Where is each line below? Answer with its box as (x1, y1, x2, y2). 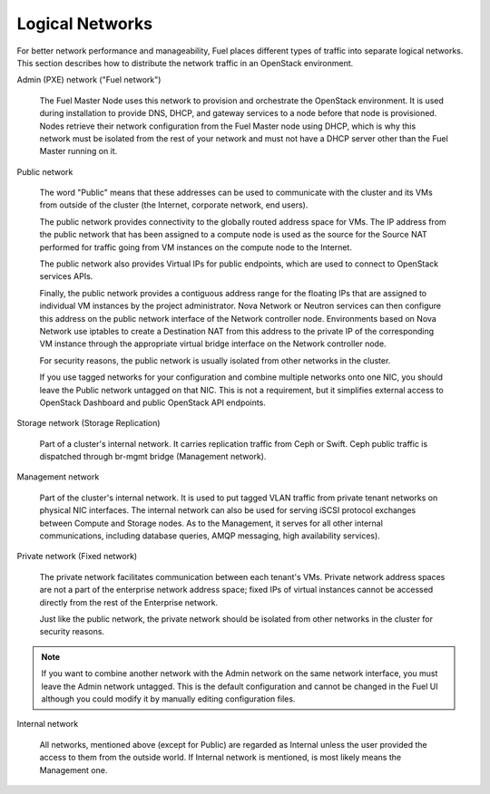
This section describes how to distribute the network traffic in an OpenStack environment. (16, 57, 354, 68)
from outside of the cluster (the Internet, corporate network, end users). (39, 199, 309, 210)
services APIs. (39, 271, 93, 282)
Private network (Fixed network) (16, 551, 138, 562)
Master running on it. (39, 146, 118, 157)
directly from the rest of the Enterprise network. (39, 596, 219, 607)
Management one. (39, 764, 108, 775)
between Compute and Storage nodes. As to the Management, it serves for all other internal (39, 518, 383, 528)
